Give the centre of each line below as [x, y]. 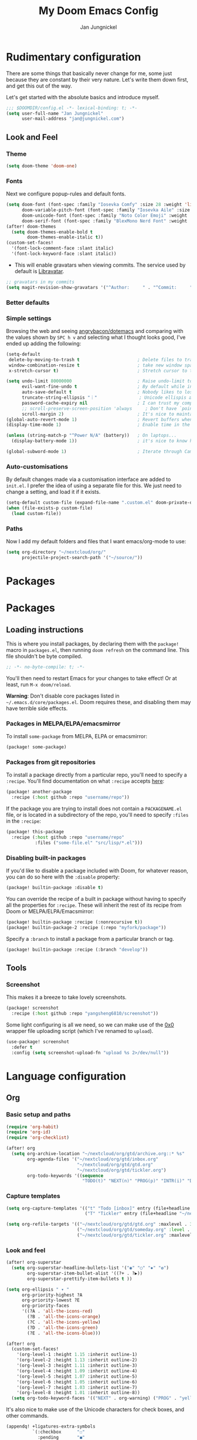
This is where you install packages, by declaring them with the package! [93, 644]
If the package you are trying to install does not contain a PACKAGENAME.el [94, 809]
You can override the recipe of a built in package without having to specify [96, 899]
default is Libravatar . [39, 271]
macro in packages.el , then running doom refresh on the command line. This [98, 650]
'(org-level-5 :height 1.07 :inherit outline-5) [77, 1376]
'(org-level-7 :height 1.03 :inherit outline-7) [77, 1387]
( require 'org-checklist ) [38, 1138]
